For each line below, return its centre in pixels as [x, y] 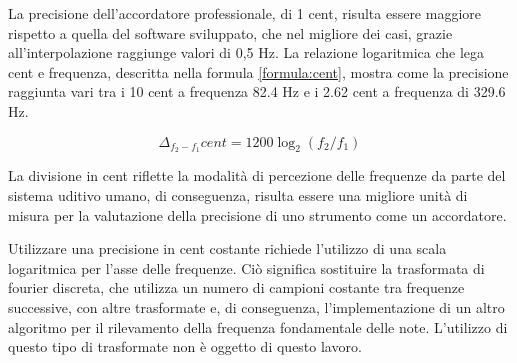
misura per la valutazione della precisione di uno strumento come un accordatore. [257, 214]
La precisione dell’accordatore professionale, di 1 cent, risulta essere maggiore [245, 13]
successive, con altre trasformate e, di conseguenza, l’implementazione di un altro [256, 306]
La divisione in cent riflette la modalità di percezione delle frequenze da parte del [257, 175]
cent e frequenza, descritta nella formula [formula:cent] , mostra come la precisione [258, 71]
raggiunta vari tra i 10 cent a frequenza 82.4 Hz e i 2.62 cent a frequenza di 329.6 [257, 91]
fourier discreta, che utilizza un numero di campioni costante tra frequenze [236, 287]
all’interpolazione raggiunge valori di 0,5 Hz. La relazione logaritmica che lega [246, 52]
